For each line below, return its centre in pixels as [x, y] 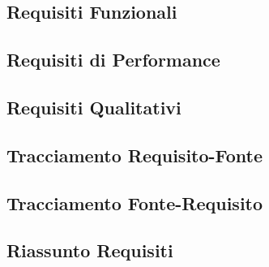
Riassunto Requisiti [90, 250]
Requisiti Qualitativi [94, 107]
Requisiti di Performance [113, 60]
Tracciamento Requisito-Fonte [135, 155]
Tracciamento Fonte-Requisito [135, 202]
